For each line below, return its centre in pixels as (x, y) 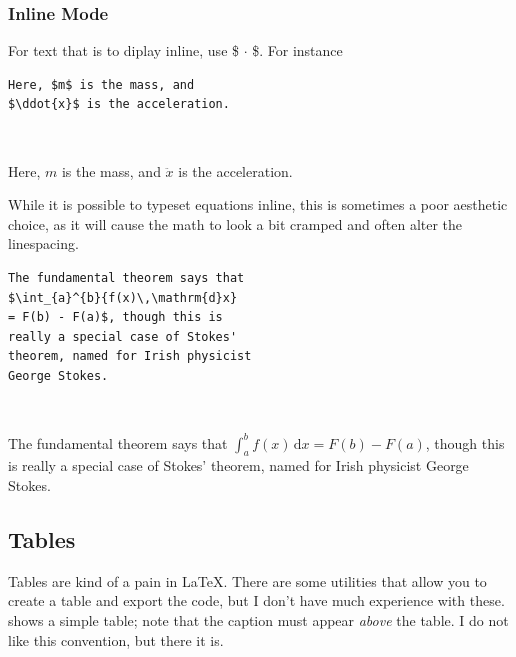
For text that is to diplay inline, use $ (124, 50)
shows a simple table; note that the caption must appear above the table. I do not (258, 620)
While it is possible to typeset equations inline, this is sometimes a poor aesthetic (258, 204)
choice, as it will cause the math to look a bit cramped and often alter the (235, 223)
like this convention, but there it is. (116, 639)
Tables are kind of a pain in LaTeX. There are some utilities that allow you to (247, 580)
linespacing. (43, 243)
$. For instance (297, 50)
